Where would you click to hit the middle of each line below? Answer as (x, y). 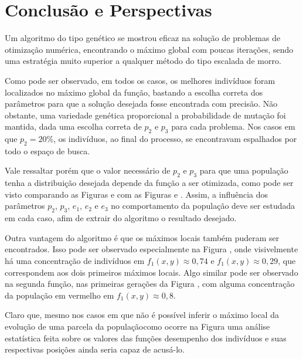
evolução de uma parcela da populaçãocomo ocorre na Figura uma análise (137, 326)
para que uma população (244, 170)
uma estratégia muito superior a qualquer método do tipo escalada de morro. (143, 61)
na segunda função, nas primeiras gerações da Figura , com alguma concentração (150, 284)
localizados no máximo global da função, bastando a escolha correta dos (134, 92)
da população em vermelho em (59, 295)
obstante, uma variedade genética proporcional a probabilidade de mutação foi (145, 115)
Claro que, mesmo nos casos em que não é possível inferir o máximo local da (142, 315)
